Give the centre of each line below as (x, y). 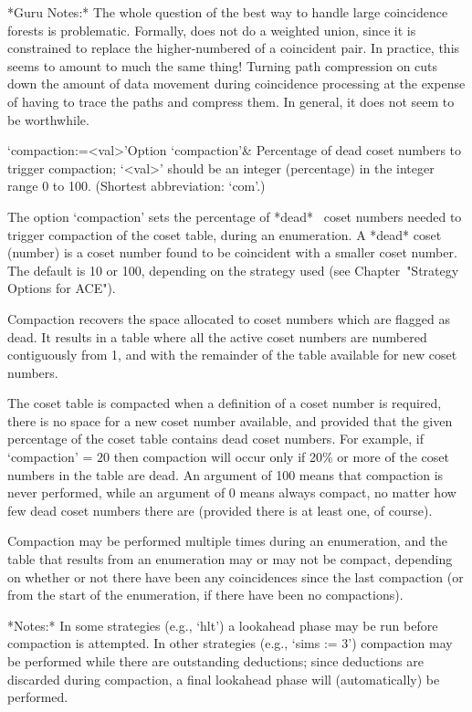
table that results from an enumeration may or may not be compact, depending (230, 559)
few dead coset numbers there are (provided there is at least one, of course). (220, 510)
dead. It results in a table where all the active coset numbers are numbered (217, 336)
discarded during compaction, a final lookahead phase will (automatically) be (224, 679)
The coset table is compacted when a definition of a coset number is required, (225, 403)
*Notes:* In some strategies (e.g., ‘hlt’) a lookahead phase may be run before (223, 625)
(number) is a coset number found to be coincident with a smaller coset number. (232, 252)
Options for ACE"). (62, 288)
